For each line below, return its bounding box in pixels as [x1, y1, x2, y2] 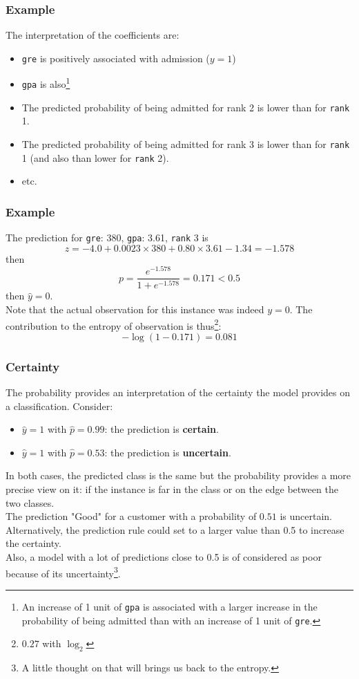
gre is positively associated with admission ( [21, 50, 210, 65]
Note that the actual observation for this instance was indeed [6, 302, 264, 317]
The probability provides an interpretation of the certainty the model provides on [6, 385, 350, 400]
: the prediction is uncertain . [104, 445, 231, 459]
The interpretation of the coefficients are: [6, 28, 179, 42]
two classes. [6, 495, 55, 510]
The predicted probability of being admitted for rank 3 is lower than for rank [21, 137, 350, 151]
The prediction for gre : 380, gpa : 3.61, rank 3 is [6, 230, 208, 245]
